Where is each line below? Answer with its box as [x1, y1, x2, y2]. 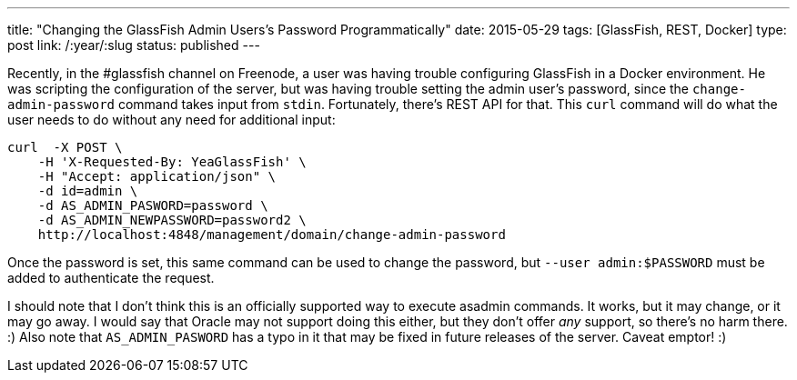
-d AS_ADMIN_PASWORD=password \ [37, 198, 268, 213]
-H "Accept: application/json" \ [37, 169, 277, 184]
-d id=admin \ [37, 184, 138, 198]
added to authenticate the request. [7, 270, 215, 285]
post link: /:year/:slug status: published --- [7, 37, 260, 53]
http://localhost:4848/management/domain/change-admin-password [37, 227, 506, 242]
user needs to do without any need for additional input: [7, 112, 336, 127]
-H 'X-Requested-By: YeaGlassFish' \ [37, 155, 307, 169]
